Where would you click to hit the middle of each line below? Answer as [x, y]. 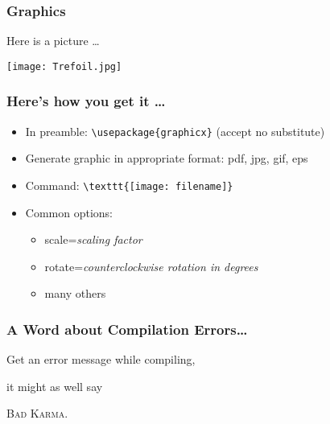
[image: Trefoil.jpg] [64, 66]
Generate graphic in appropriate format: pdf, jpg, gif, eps [167, 158]
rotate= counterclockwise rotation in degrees [151, 266]
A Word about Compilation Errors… [127, 329]
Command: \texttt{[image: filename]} [129, 185]
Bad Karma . [37, 413]
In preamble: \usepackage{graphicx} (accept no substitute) [175, 131]
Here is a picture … [53, 41]
